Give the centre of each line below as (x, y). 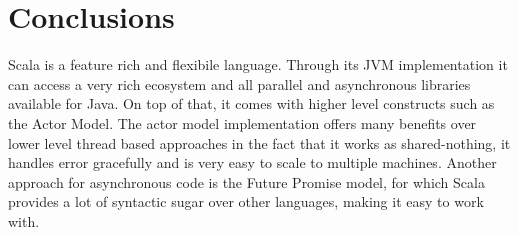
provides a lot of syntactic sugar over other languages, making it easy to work (246, 201)
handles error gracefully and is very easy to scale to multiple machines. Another (252, 162)
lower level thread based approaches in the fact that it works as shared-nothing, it (259, 142)
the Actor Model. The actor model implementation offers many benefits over (242, 122)
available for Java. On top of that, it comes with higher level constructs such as (251, 103)
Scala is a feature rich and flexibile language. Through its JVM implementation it (258, 64)
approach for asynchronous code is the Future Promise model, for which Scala (246, 181)
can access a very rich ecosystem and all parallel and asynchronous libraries (239, 83)
